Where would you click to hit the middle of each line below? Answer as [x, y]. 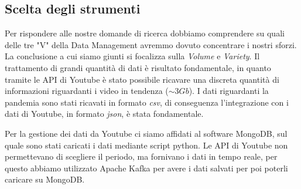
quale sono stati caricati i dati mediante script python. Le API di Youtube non [146, 145]
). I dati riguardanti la [229, 91]
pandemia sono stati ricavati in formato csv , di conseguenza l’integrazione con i [147, 102]
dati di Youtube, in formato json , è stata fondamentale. [104, 114]
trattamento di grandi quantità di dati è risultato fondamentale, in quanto [138, 67]
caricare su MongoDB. [45, 179]
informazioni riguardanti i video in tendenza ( [87, 91]
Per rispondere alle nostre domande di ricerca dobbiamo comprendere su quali [145, 33]
